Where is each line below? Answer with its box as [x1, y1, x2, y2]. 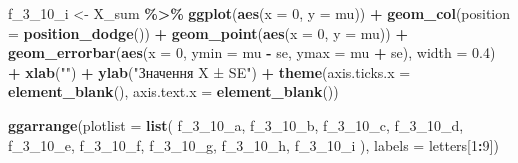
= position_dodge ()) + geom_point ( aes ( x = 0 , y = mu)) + [8, 22, 408, 43]
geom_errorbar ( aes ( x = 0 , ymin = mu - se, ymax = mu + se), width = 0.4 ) [8, 42, 496, 63]
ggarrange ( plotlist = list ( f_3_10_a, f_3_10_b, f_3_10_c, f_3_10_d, [8, 114, 464, 135]
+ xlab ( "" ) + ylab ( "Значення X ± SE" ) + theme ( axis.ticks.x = [8, 61, 411, 82]
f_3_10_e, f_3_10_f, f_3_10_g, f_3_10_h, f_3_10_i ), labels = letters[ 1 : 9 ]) [8, 134, 499, 155]
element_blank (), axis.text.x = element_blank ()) [8, 81, 339, 102]
